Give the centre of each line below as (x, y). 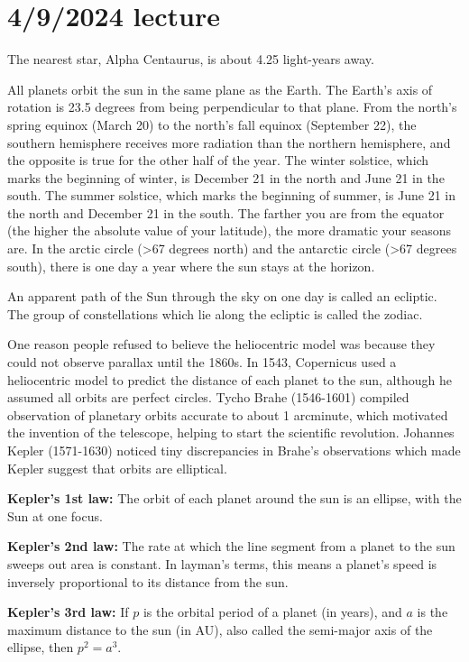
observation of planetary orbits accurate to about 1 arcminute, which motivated (228, 414)
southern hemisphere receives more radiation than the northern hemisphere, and (229, 142)
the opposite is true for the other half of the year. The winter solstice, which (218, 160)
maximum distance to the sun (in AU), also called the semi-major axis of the (220, 629)
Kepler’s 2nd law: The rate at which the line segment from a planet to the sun (231, 546)
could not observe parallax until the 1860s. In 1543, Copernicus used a (202, 362)
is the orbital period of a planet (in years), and (272, 612)
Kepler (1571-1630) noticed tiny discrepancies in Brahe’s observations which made (234, 450)
